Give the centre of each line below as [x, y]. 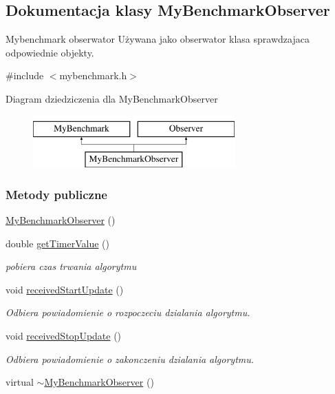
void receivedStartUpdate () [65, 289]
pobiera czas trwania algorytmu [71, 266]
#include [25, 75]
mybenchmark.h [93, 75]
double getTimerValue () [57, 243]
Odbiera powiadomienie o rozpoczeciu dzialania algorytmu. [128, 312]
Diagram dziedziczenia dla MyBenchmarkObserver [112, 98]
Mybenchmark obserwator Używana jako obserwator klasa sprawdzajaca [158, 39]
